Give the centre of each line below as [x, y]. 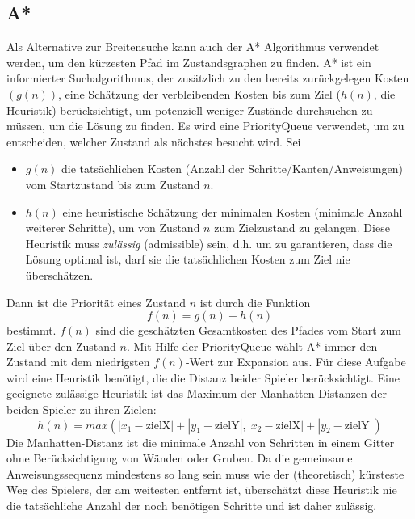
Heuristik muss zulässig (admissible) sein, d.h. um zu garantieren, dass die [209, 243]
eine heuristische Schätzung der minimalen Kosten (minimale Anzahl [233, 211]
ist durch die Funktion [255, 302]
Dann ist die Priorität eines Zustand [96, 302]
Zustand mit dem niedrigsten [78, 362]
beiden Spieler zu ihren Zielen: [82, 409]
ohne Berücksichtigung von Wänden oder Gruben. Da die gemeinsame [180, 458]
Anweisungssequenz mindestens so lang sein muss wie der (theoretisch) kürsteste [205, 473]
